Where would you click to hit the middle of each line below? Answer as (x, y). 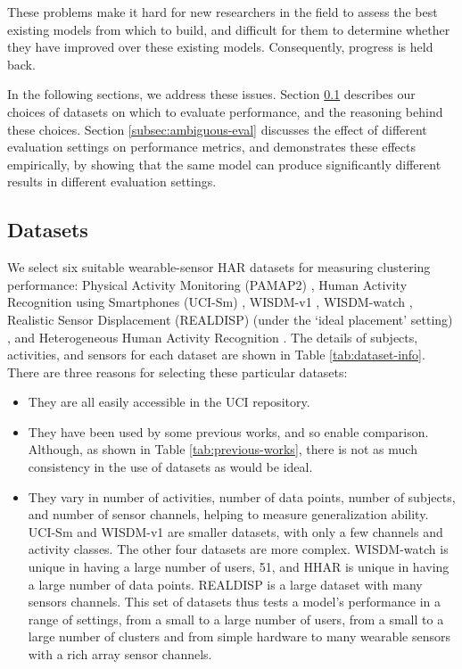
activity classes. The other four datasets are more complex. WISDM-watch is (238, 549)
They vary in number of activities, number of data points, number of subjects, (242, 496)
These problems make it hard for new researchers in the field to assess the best (223, 12)
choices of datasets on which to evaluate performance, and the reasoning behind (225, 111)
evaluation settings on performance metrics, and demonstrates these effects (211, 147)
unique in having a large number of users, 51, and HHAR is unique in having (239, 567)
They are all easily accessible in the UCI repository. (169, 402)
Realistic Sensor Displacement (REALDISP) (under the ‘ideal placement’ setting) (230, 319)
